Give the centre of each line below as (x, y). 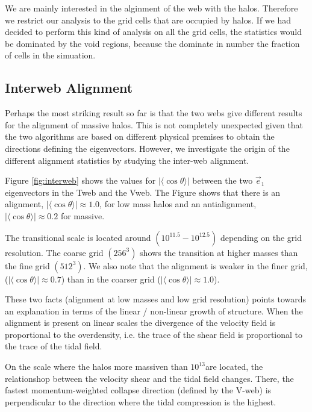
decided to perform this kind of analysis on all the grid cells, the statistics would (153, 32)
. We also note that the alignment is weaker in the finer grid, (195, 265)
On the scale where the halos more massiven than (96, 367)
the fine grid (27, 265)
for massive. (83, 215)
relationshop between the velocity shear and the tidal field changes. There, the (149, 378)
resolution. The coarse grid (54, 252)
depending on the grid (261, 237)
